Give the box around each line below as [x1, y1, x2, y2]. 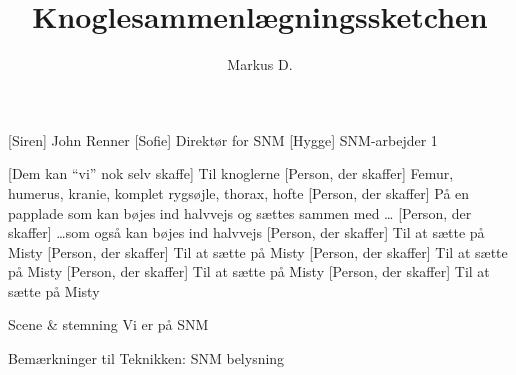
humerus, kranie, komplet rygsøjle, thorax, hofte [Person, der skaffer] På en [8, 182, 470, 203]
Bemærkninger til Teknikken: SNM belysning [8, 348, 285, 369]
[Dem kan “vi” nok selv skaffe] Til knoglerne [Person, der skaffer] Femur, [8, 163, 454, 184]
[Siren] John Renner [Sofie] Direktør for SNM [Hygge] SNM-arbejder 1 [8, 129, 438, 150]
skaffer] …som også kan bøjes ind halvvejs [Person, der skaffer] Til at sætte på [8, 222, 485, 243]
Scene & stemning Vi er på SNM [8, 314, 209, 335]
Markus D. [227, 54, 293, 75]
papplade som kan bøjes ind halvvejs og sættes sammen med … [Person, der [8, 202, 472, 223]
